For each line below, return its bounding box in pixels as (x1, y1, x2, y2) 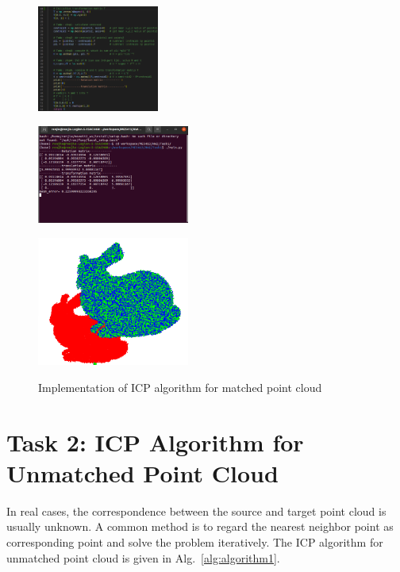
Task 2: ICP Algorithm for (6, 425, 304, 458)
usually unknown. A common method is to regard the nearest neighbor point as (6, 518, 394, 535)
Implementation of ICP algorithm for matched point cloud (38, 378, 322, 395)
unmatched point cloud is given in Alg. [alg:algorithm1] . (6, 549, 280, 566)
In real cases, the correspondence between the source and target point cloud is (6, 502, 387, 519)
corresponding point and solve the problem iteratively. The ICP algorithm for (6, 534, 383, 551)
